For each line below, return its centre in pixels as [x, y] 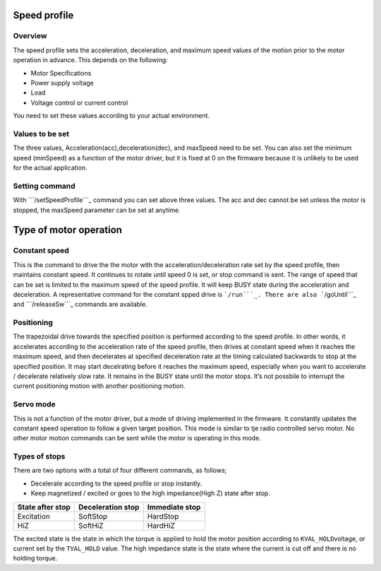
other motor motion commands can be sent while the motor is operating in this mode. [137, 438]
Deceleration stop [109, 507]
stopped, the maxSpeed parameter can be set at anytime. [97, 210]
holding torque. [35, 558]
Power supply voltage [62, 83]
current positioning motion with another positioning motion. [99, 386]
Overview [30, 36]
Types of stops [39, 457]
